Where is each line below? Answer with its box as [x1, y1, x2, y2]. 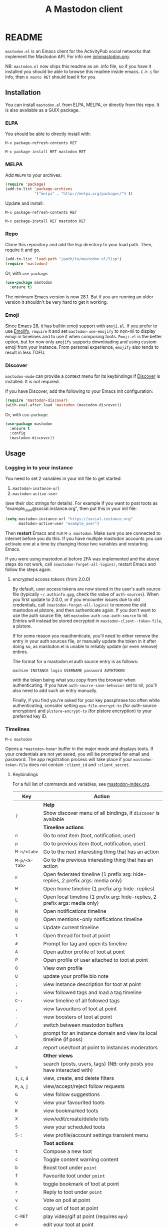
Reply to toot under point [43, 1188, 102, 1195]
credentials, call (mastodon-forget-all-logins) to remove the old [12, 601, 146, 607]
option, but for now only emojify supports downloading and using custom [5, 339, 156, 345]
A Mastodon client [45, 4, 123, 15]
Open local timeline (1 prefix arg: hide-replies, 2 [43, 893, 157, 900]
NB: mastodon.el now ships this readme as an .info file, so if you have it [5, 63, 151, 69]
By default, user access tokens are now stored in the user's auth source [12, 585, 161, 591]
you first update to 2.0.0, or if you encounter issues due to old [12, 596, 140, 602]
